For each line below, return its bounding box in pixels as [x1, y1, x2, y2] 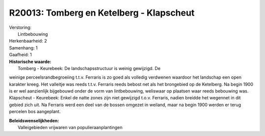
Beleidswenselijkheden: [9, 117, 59, 123]
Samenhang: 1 [9, 45, 38, 51]
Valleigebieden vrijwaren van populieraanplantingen [18, 125, 123, 131]
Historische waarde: [9, 59, 52, 65]
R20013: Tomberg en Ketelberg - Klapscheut [9, 7, 195, 18]
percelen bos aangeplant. [9, 109, 61, 114]
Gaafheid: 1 [9, 52, 32, 58]
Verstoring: [9, 24, 32, 30]
